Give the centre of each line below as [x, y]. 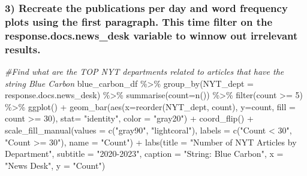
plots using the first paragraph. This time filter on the [139, 21]
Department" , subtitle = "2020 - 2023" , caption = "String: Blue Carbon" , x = [144, 154]
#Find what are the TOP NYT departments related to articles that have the [145, 71]
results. [23, 49]
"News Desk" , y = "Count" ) [55, 165]
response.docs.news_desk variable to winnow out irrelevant [151, 35]
